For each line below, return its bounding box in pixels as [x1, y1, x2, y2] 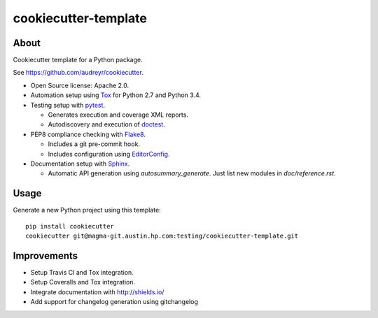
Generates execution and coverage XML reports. [48, 110, 189, 119]
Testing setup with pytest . [30, 101, 105, 109]
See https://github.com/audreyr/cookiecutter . [13, 68, 143, 77]
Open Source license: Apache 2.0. [30, 81, 129, 89]
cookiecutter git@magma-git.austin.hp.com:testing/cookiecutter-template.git [25, 232, 299, 240]
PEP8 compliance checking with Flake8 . [30, 130, 146, 138]
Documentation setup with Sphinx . [30, 159, 130, 168]
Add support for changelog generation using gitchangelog [30, 298, 199, 306]
